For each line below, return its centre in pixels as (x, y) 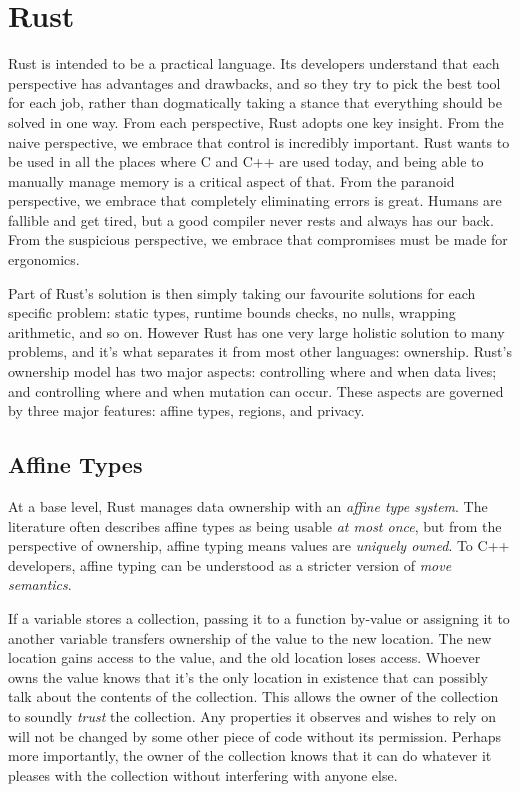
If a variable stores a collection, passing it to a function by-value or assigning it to (259, 617)
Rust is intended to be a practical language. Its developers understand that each (254, 63)
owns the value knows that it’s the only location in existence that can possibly (248, 676)
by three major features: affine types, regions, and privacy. (186, 410)
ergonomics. (44, 259)
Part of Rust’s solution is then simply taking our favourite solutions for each (242, 292)
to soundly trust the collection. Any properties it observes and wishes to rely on (252, 715)
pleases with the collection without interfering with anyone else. (203, 774)
